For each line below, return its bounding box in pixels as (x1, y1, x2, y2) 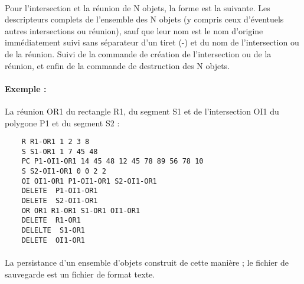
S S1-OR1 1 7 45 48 (21, 147, 98, 156)
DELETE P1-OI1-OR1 (21, 187, 98, 195)
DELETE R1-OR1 (21, 216, 81, 225)
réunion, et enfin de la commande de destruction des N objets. (5, 59, 230, 71)
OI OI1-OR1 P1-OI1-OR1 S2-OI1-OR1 (21, 177, 157, 185)
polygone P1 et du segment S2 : (5, 116, 120, 129)
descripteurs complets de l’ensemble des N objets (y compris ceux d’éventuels (5, 13, 284, 25)
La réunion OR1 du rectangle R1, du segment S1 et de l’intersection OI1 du (5, 105, 279, 117)
